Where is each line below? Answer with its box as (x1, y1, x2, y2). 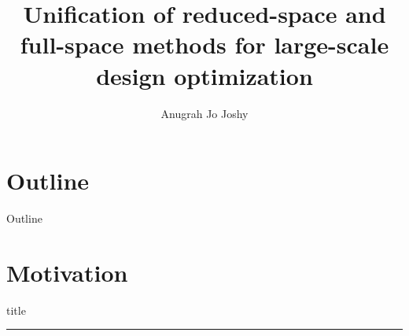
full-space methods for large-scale (20, 28, 389, 61)
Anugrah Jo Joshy (160, 105, 249, 121)
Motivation (6, 256, 128, 288)
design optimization (96, 59, 313, 91)
